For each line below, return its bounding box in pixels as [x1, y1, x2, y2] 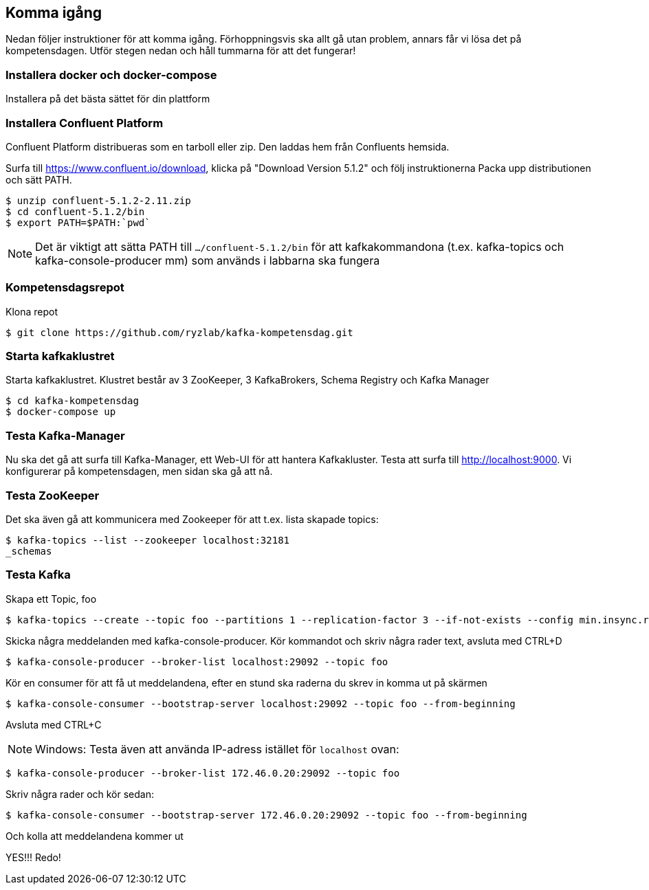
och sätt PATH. [5, 173, 72, 186]
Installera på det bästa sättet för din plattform [5, 93, 210, 105]
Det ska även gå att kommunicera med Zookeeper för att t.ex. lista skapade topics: [5, 513, 379, 525]
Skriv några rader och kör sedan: [5, 788, 155, 800]
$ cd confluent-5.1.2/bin [5, 205, 145, 217]
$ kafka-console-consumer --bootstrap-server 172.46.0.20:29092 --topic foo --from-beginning [5, 809, 527, 821]
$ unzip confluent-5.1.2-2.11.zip [5, 194, 191, 206]
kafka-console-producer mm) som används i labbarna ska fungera [35, 253, 380, 267]
